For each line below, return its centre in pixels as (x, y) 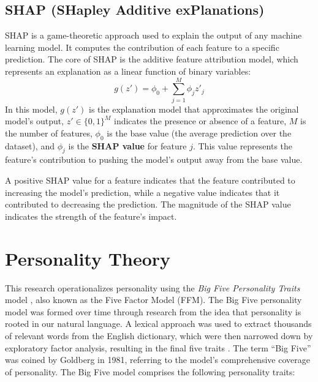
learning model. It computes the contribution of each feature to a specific (142, 47)
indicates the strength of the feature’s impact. (91, 216)
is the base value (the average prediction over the (199, 133)
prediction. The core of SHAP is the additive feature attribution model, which (152, 59)
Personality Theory (88, 258)
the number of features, (49, 133)
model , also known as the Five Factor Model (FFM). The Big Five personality (153, 300)
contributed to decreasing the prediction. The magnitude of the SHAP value (148, 204)
